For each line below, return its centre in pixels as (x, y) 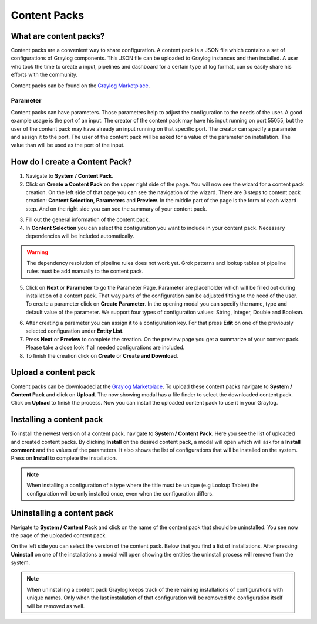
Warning (37, 252)
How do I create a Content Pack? (71, 162)
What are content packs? (58, 36)
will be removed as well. (56, 606)
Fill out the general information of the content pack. (87, 219)
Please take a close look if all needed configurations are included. (105, 347)
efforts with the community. (44, 75)
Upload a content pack (53, 372)
